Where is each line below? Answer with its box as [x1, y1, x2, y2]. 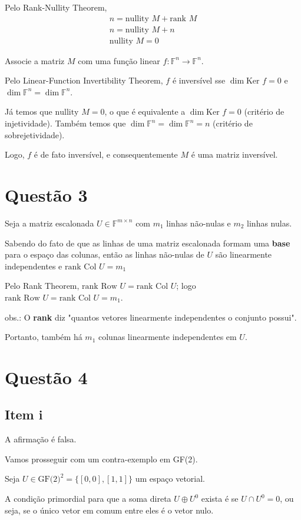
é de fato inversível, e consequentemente [34, 148, 178, 161]
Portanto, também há [5, 331, 82, 343]
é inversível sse [172, 74, 226, 86]
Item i [5, 405, 43, 424]
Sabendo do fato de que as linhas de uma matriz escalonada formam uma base [5, 236, 290, 249]
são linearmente [215, 248, 272, 261]
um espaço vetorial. [135, 472, 205, 485]
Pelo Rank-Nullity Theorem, [5, 1, 107, 13]
